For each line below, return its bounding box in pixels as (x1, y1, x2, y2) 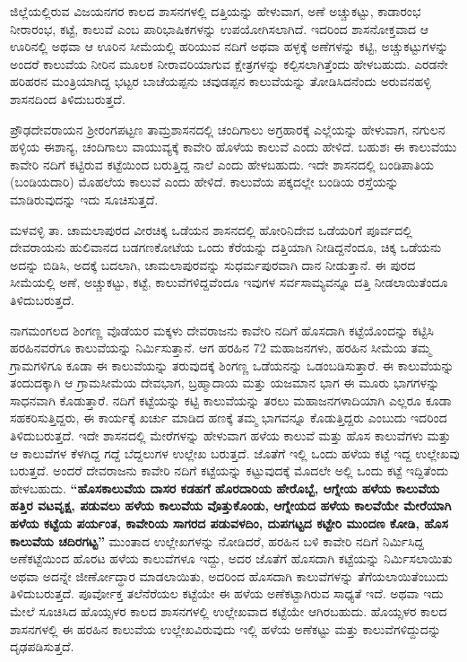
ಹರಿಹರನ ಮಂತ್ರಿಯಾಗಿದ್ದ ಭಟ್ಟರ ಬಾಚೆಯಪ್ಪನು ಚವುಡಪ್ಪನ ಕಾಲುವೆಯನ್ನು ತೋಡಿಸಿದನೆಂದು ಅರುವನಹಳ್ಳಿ (10, 72, 431, 91)
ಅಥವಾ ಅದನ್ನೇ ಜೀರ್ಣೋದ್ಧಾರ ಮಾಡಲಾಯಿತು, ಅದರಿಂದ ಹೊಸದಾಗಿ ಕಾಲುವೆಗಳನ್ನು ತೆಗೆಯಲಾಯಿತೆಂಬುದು (10, 566, 449, 585)
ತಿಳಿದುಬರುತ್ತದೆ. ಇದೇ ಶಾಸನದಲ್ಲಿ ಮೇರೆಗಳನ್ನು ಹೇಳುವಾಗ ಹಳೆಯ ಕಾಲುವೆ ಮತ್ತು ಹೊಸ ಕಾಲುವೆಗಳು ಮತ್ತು (10, 426, 451, 445)
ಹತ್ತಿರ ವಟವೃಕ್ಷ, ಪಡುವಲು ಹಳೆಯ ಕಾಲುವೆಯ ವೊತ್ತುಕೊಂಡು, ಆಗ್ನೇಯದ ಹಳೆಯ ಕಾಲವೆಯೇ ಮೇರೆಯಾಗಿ (10, 496, 452, 515)
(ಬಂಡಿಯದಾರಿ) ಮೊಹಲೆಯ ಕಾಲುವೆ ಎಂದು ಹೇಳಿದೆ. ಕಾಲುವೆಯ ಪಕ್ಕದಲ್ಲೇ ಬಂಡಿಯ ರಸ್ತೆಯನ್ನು (10, 172, 399, 191)
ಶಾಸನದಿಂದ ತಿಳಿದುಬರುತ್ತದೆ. (10, 89, 125, 108)
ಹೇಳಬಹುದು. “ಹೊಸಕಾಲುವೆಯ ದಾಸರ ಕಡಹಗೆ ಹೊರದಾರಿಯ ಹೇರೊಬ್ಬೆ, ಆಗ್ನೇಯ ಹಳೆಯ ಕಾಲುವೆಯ (10, 478, 440, 497)
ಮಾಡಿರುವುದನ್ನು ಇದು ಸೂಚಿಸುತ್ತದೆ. (10, 189, 159, 208)
